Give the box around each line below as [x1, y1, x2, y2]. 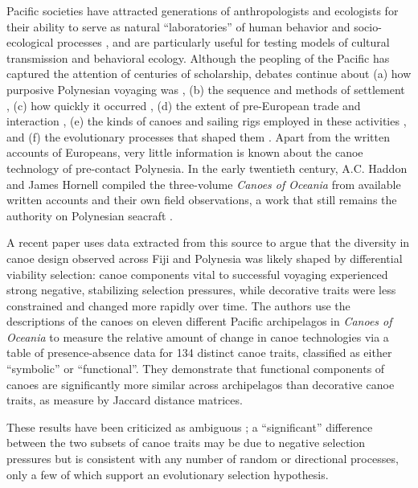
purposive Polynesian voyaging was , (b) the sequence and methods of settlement [6, 80, 405, 97]
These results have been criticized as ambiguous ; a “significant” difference [6, 418, 373, 435]
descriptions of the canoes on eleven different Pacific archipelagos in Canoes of [6, 313, 392, 330]
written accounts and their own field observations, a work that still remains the [6, 191, 397, 208]
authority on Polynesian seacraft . [6, 207, 173, 223]
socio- [354, 18, 382, 35]
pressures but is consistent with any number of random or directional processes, [6, 450, 399, 467]
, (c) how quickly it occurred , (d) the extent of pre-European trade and [6, 96, 361, 113]
